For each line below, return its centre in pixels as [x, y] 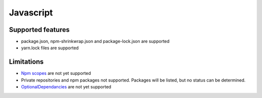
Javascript [31, 13]
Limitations [26, 62]
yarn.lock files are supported [50, 48]
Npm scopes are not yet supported [56, 73]
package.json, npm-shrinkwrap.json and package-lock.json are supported [95, 42]
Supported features [39, 30]
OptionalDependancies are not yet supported [66, 87]
